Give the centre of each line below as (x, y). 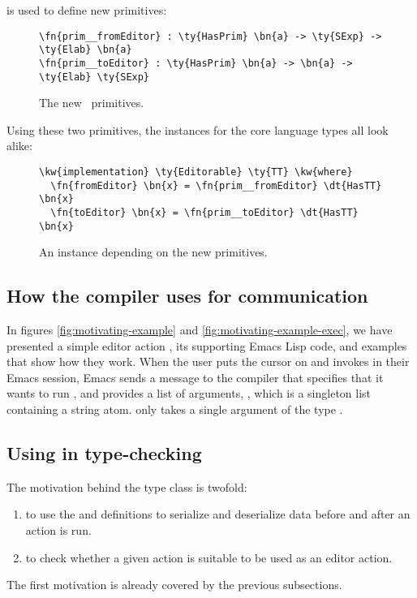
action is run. (58, 530)
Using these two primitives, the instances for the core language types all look (198, 129)
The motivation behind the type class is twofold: (127, 486)
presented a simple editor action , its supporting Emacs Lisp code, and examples (207, 345)
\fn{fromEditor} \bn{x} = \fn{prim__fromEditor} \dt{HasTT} (216, 185)
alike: (19, 146)
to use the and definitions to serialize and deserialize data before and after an (218, 514)
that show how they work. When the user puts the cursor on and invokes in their (208, 361)
